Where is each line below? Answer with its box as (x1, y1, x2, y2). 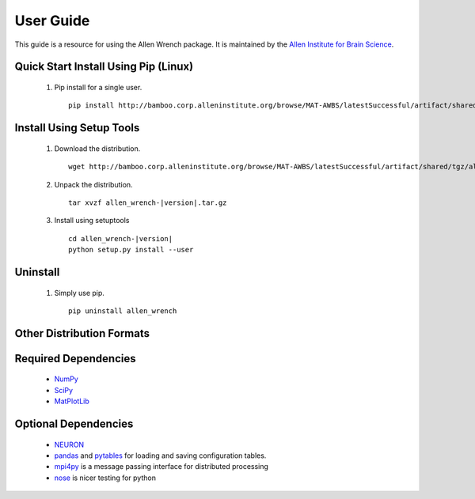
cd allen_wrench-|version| (68, 234, 173, 243)
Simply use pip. (54, 288, 104, 297)
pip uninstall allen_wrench (68, 306, 177, 316)
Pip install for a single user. (54, 82, 142, 92)
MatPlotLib (54, 396, 90, 406)
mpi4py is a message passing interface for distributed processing (54, 462, 269, 471)
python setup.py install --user (68, 245, 194, 255)
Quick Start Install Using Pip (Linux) (14, 60, 194, 74)
